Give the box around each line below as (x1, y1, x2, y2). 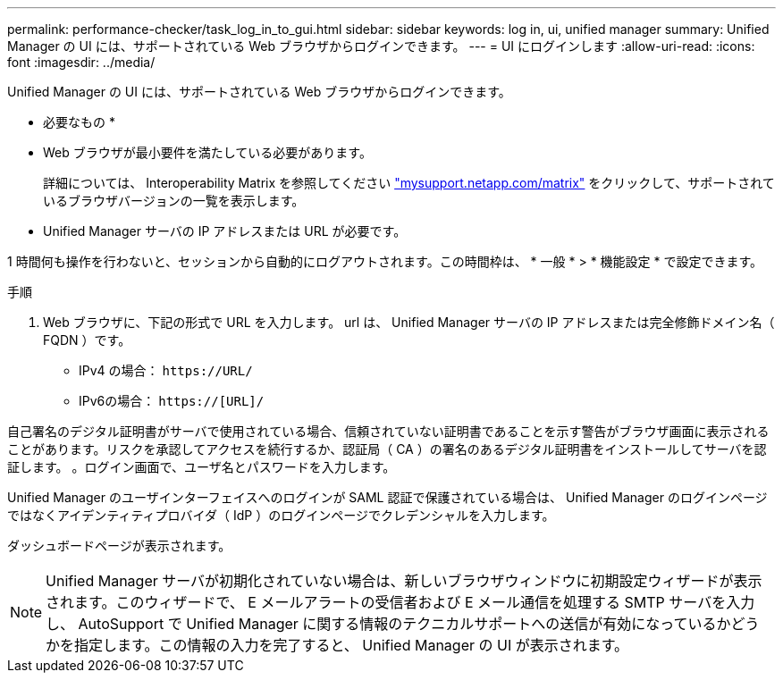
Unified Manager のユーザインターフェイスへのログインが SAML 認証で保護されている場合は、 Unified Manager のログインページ (7, 490, 768, 505)
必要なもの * (43, 114, 115, 130)
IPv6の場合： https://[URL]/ (79, 393, 265, 408)
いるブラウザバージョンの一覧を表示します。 (43, 193, 305, 208)
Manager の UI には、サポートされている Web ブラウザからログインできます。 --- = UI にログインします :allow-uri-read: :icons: (7, 38, 755, 54)
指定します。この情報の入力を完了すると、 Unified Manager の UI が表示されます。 (74, 636, 629, 654)
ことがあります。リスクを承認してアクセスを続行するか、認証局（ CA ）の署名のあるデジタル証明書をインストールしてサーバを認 (7, 441, 767, 457)
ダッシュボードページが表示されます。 (7, 538, 232, 553)
